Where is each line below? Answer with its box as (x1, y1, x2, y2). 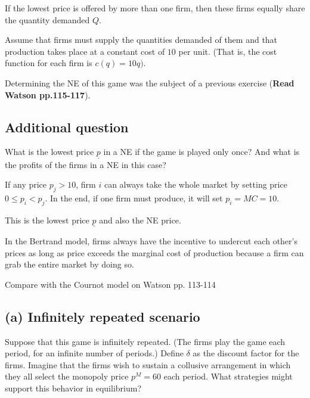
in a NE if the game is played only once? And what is (103, 145, 300, 158)
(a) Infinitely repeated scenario (5, 307, 200, 325)
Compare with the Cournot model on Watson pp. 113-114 (5, 278, 216, 290)
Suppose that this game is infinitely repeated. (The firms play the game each (5, 335, 286, 347)
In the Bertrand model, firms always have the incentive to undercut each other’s (5, 234, 297, 247)
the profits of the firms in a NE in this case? (5, 158, 166, 170)
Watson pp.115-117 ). (5, 88, 91, 101)
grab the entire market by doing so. (5, 258, 134, 270)
